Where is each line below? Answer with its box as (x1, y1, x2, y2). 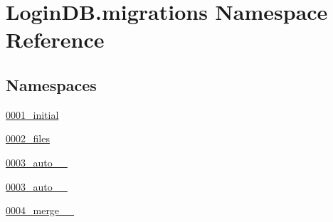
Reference (6, 25, 105, 54)
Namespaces (6, 73, 97, 95)
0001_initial (6, 107, 59, 122)
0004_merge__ (6, 203, 75, 218)
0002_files (6, 131, 50, 146)
